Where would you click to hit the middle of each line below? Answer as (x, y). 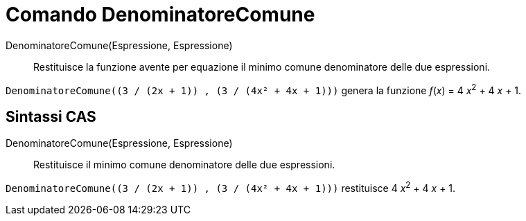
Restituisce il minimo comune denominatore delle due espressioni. (184, 165)
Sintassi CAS (51, 116)
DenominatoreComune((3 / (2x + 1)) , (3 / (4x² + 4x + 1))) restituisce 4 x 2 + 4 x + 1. (231, 187)
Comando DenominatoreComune (160, 15)
